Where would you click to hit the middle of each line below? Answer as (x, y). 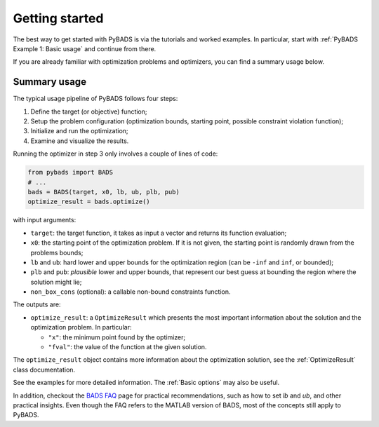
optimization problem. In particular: (81, 327)
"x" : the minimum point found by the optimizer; (117, 337)
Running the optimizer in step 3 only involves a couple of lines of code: (115, 154)
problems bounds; (57, 252)
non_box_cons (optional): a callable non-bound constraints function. (131, 292)
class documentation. (44, 370)
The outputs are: (37, 304)
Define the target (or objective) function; (89, 111)
